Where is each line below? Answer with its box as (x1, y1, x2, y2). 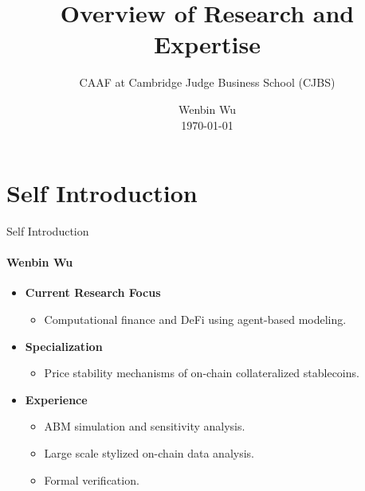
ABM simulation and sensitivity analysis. (44, 418, 245, 434)
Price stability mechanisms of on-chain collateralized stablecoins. (44, 364, 359, 381)
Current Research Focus (25, 284, 161, 301)
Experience (25, 391, 88, 407)
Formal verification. (44, 471, 139, 488)
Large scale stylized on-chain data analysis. (44, 444, 255, 461)
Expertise (154, 28, 261, 60)
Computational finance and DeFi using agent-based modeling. (44, 311, 347, 328)
